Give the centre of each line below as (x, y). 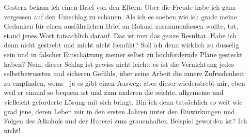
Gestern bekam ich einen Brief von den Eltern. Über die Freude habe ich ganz (120, 7)
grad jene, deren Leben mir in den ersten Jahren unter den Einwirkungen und (119, 111)
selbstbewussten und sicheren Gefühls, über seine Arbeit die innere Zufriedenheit (124, 73)
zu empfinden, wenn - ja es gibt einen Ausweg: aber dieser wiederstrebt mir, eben (125, 83)
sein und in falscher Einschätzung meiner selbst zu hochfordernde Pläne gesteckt (123, 54)
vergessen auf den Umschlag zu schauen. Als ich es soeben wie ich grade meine (120, 16)
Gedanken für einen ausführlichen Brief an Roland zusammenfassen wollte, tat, (121, 26)
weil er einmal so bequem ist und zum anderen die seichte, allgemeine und (114, 92)
